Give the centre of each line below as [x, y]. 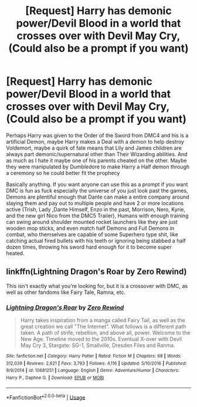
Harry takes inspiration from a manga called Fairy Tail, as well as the [103, 320]
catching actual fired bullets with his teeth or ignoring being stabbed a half [96, 240]
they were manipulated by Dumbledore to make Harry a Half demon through [98, 167]
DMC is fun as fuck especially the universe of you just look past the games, [97, 190]
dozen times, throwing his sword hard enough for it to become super [89, 247]
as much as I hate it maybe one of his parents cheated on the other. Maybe [96, 160]
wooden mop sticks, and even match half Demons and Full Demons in [90, 228]
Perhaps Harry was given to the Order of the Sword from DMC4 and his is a [97, 135]
